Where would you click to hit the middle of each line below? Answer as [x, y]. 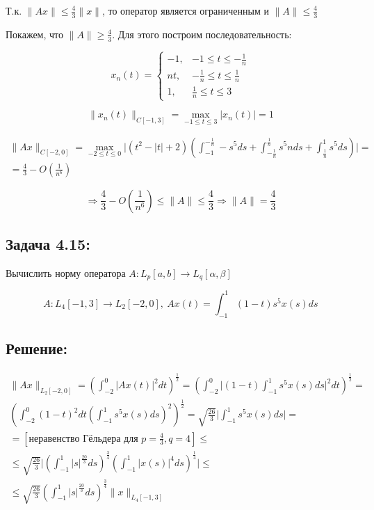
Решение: [37, 348]
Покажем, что [35, 34]
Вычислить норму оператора [66, 272]
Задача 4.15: [48, 243]
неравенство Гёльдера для [83, 439]
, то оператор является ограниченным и [185, 10]
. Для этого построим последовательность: [202, 34]
